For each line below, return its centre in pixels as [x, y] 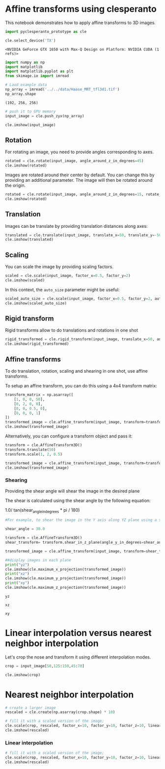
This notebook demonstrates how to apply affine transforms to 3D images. [81, 23]
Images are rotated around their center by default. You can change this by [80, 175]
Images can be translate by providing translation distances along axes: [76, 226]
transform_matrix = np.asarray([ [39, 395]
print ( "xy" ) [17, 583]
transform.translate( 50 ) [30, 450]
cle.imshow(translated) [29, 240]
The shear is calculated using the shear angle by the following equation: [78, 500]
